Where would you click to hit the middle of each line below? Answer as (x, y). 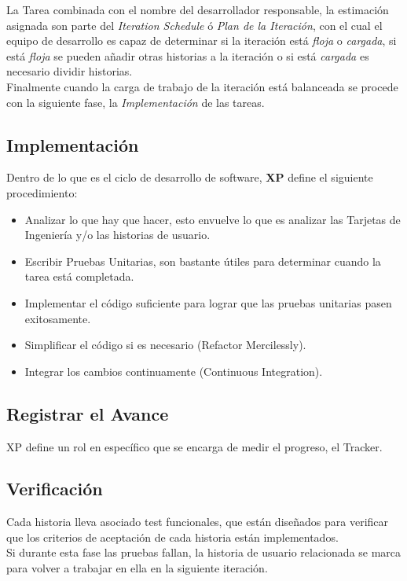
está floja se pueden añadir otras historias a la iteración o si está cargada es (188, 55)
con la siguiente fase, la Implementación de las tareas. (136, 102)
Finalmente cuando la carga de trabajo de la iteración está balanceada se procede (202, 86)
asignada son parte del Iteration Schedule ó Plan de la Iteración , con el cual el (194, 25)
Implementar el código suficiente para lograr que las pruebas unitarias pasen (208, 302)
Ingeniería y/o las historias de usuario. (117, 235)
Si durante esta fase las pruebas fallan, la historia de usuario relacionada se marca (204, 552)
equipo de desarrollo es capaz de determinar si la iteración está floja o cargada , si (202, 40)
